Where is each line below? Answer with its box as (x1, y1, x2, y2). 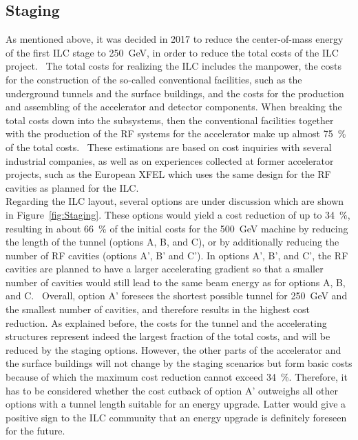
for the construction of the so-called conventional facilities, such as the (6, 72, 302, 86)
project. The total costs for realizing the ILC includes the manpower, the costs (6, 59, 341, 73)
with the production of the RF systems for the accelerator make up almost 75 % (6, 126, 346, 141)
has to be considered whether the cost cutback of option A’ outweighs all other (6, 383, 339, 397)
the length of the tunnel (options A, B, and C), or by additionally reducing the (6, 234, 339, 249)
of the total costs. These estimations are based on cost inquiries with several (6, 139, 332, 154)
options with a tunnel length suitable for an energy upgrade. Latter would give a (6, 397, 346, 411)
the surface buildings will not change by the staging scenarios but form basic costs (6, 356, 352, 370)
